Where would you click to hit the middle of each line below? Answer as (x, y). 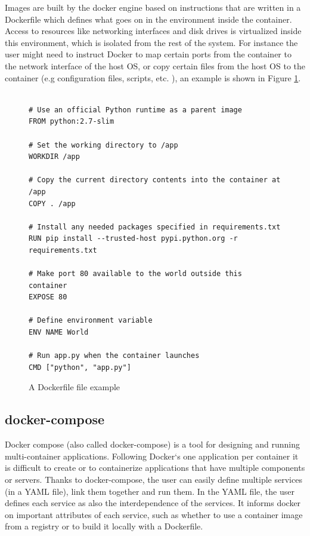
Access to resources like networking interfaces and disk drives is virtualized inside (153, 31)
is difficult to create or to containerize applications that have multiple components (155, 468)
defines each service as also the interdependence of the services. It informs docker (153, 503)
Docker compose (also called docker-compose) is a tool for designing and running (153, 444)
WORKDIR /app (54, 157)
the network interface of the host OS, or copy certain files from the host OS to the (155, 65)
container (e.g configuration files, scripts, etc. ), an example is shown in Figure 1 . (153, 77)
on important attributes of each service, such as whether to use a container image (154, 514)
